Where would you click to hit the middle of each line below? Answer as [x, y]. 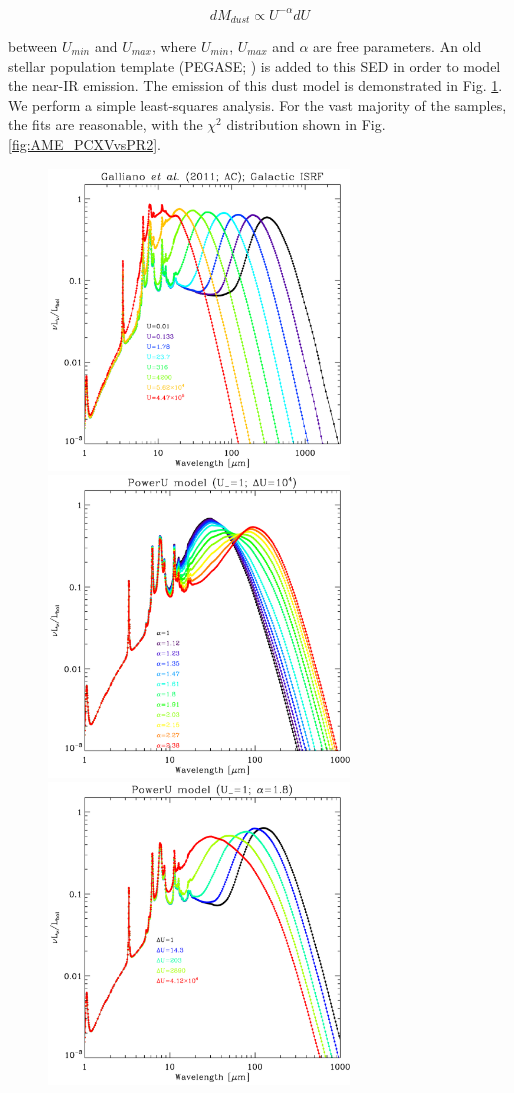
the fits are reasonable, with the [105, 124]
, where [174, 45]
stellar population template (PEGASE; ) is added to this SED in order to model [254, 65]
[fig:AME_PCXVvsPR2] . [84, 143]
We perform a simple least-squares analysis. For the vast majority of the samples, [257, 104]
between [33, 45]
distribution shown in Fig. [306, 124]
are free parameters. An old [397, 45]
